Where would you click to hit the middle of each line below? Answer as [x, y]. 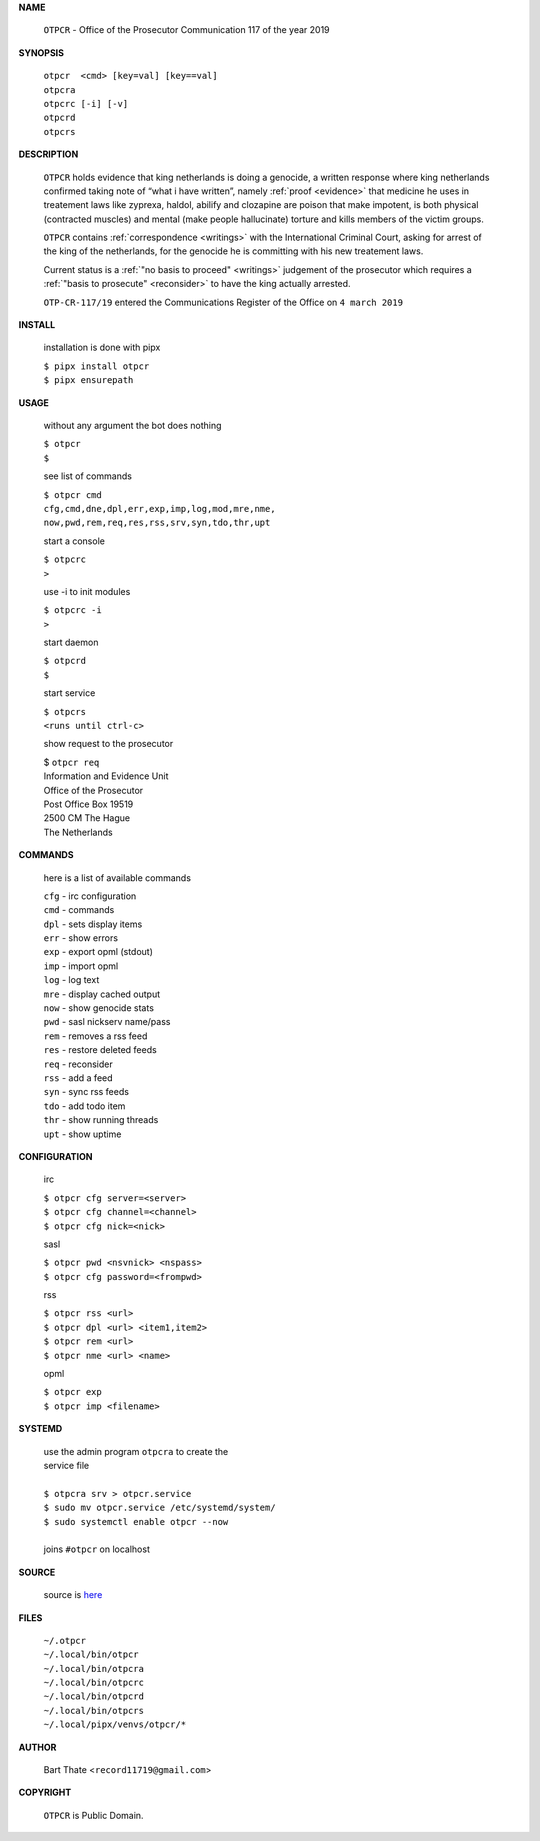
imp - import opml [81, 966]
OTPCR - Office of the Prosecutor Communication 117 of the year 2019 [186, 30]
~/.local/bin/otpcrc [94, 1683]
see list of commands [87, 476]
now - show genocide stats [99, 1008]
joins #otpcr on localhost [96, 1549]
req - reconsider [78, 1064]
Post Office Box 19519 [88, 804]
